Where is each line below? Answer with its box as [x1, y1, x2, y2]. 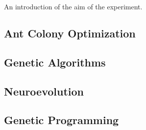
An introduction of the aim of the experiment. [4, 1, 143, 11]
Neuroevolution [4, 83, 84, 98]
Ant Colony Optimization [4, 25, 136, 40]
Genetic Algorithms [4, 54, 106, 69]
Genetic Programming [4, 112, 119, 128]
